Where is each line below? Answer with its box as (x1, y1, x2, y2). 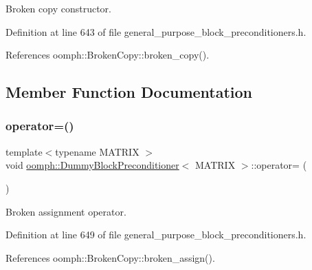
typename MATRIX (55, 144, 140, 158)
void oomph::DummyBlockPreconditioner (5, 158, 179, 172)
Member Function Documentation (5, 81, 253, 103)
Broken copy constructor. (5, 1, 111, 15)
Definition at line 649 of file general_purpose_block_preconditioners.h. (5, 227, 307, 242)
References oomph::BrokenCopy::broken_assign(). (5, 250, 215, 264)
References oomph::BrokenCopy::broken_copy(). (5, 48, 210, 62)
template (5, 144, 43, 158)
